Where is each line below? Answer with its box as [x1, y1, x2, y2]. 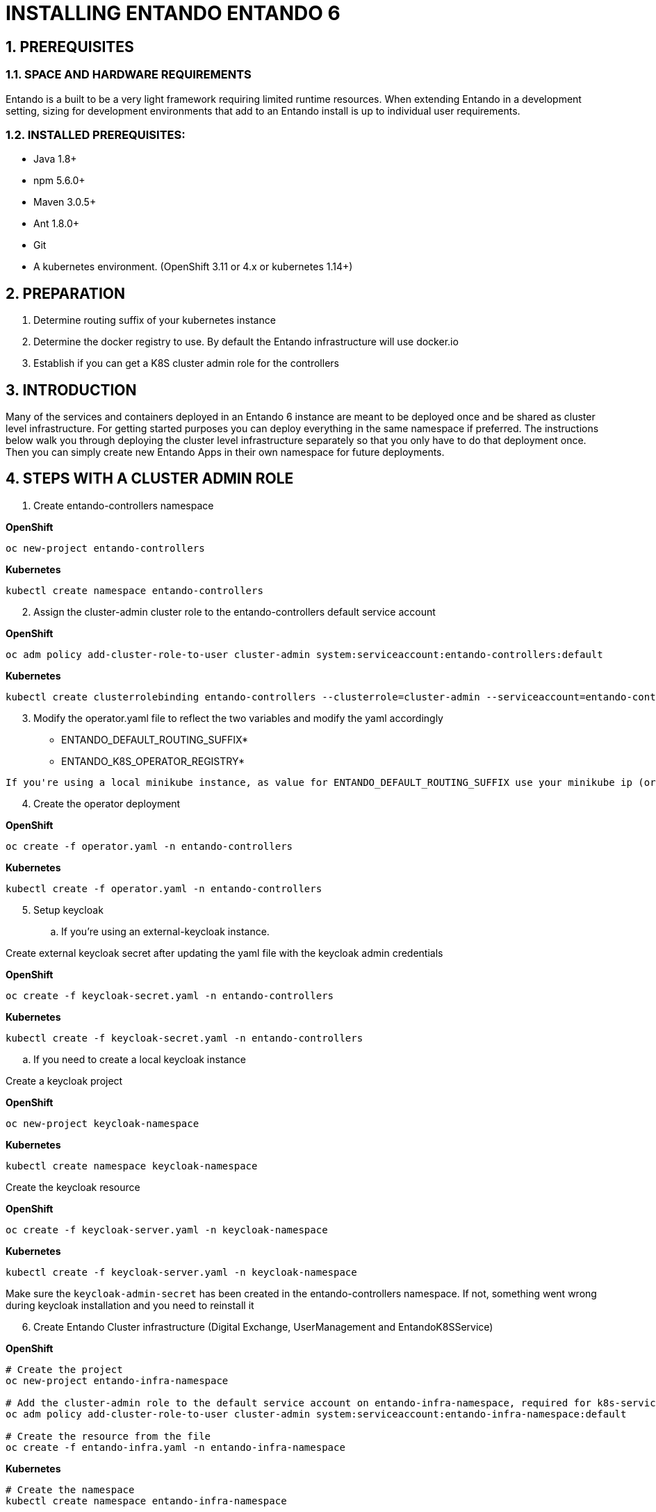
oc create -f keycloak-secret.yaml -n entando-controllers [6, 989, 334, 1001]
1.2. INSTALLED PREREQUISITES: [6, 127, 186, 142]
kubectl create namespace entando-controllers [6, 584, 263, 596]
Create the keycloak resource [6, 1181, 140, 1193]
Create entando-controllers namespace [33, 499, 214, 511]
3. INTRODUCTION [6, 381, 137, 399]
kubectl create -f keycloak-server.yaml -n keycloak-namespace [6, 1266, 357, 1278]
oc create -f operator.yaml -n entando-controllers [6, 840, 293, 852]
